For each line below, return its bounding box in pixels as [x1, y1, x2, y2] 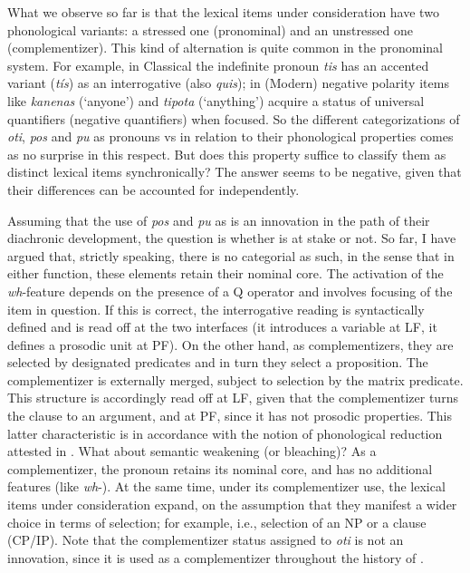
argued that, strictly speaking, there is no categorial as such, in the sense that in [7, 246, 455, 265]
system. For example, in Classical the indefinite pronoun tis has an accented [7, 55, 429, 74]
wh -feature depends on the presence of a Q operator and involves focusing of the [7, 281, 453, 300]
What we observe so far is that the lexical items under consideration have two [7, 3, 439, 21]
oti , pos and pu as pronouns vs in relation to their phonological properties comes [7, 127, 454, 146]
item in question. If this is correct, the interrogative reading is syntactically [7, 299, 425, 318]
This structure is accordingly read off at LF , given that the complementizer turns [7, 388, 458, 407]
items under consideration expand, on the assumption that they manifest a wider [7, 495, 457, 514]
